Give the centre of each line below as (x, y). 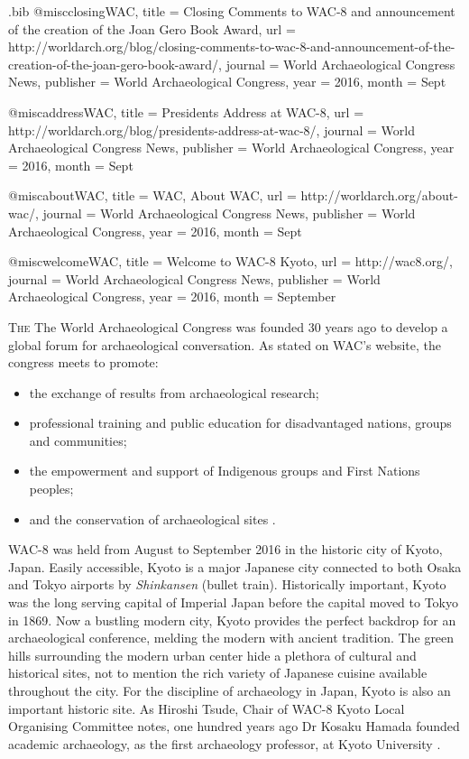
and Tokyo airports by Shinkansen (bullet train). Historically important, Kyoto (227, 584)
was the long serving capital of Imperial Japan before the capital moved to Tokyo (234, 602)
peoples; (51, 489)
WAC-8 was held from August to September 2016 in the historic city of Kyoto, (225, 549)
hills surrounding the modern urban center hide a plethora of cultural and (212, 655)
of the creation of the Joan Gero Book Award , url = (152, 28)
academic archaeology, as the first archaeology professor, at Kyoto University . (225, 743)
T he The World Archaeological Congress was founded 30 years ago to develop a (228, 326)
